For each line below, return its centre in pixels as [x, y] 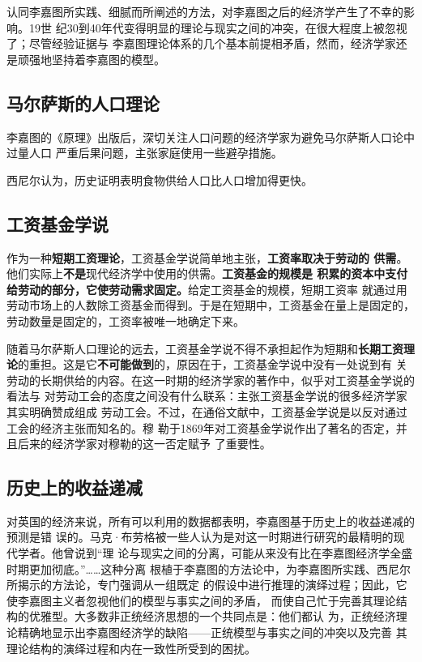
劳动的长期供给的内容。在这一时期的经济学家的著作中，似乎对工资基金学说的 [211, 380]
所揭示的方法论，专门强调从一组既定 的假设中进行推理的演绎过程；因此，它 [207, 585]
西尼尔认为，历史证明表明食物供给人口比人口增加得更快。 [160, 179]
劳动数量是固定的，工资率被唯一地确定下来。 [126, 320]
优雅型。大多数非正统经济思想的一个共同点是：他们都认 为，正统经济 [212, 616]
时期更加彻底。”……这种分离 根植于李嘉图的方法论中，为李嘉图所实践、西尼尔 [209, 568]
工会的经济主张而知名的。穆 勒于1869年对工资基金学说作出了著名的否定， [201, 427]
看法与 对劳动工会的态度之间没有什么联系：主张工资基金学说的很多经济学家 [207, 396]
